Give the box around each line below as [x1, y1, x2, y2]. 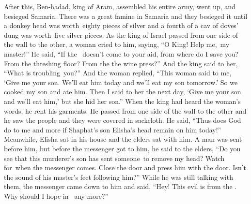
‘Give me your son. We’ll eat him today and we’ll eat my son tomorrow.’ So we [4, 77, 238, 87]
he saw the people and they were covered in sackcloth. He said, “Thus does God [4, 115, 241, 125]
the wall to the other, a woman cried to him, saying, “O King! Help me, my [4, 39, 230, 49]
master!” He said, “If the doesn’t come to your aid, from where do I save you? [4, 48, 239, 58]
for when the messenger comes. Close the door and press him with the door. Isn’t [4, 162, 247, 173]
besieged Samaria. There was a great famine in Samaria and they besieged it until [4, 11, 248, 21]
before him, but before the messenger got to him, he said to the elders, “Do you [4, 143, 241, 153]
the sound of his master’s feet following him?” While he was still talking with [4, 172, 233, 182]
